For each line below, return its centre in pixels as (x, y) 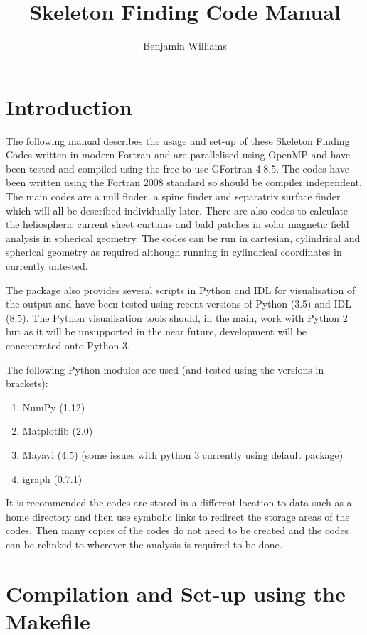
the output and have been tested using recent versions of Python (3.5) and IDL (179, 304)
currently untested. (47, 266)
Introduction (69, 106)
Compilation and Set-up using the (176, 593)
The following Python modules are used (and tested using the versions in (165, 369)
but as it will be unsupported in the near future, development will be (156, 331)
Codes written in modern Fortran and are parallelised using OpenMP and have (178, 154)
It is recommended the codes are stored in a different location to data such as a (179, 503)
